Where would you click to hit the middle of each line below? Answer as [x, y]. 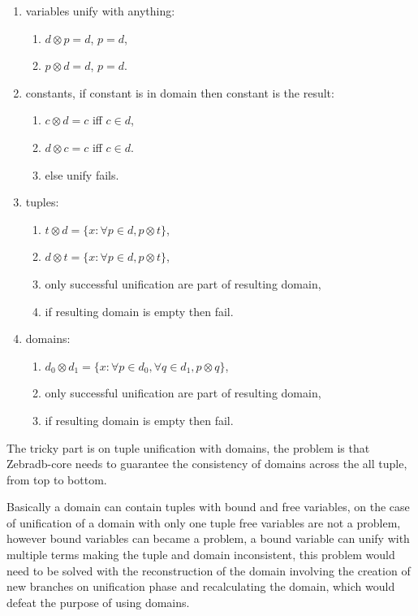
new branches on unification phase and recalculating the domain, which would [201, 586]
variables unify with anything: [100, 11]
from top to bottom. [57, 479]
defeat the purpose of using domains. [98, 602]
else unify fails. [82, 174]
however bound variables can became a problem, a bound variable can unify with [208, 538]
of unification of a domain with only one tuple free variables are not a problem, [204, 522]
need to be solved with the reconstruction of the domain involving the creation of [209, 570]
